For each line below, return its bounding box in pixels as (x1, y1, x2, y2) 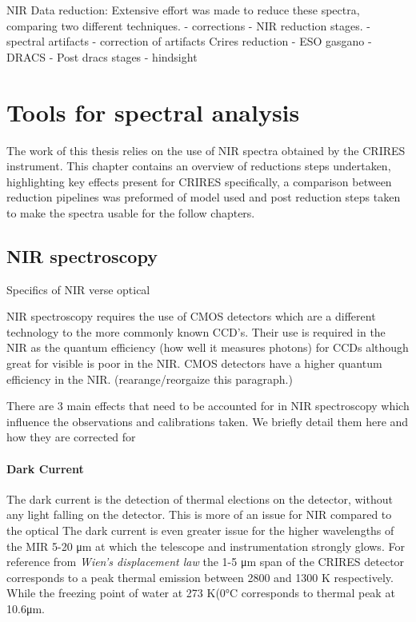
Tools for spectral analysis (6, 95, 300, 128)
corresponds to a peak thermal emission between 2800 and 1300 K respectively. (6, 568, 394, 585)
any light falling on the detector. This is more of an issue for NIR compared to (6, 506, 392, 523)
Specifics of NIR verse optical (6, 281, 150, 297)
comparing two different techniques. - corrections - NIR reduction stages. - (6, 17, 370, 34)
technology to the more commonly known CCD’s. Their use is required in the (6, 323, 386, 340)
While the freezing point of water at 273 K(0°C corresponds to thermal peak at (6, 584, 395, 601)
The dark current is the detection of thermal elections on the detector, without (6, 490, 393, 507)
